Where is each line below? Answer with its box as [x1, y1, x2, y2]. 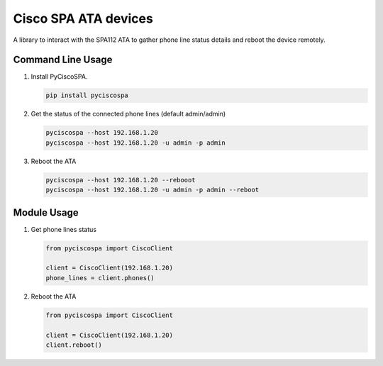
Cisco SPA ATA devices [13, 11, 154, 26]
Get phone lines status [30, 225, 97, 233]
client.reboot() [45, 340, 103, 349]
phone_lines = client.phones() [45, 274, 155, 282]
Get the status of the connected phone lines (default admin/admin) [30, 110, 226, 118]
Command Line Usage [13, 54, 113, 66]
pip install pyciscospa [45, 91, 129, 99]
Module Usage [13, 206, 79, 218]
